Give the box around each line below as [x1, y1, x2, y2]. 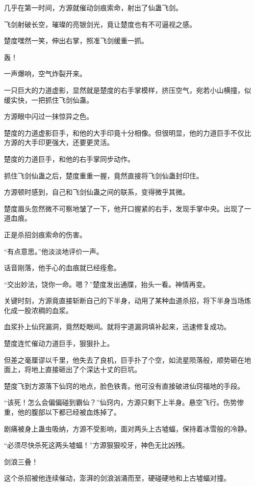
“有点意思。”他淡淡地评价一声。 [4, 246, 103, 256]
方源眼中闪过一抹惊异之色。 [4, 111, 93, 121]
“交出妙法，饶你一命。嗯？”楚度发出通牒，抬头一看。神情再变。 [4, 279, 210, 289]
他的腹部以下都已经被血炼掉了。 [17, 407, 121, 417]
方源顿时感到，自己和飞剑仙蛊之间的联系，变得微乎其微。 [4, 187, 189, 197]
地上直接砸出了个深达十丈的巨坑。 [31, 364, 141, 374]
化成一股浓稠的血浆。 [4, 305, 73, 315]
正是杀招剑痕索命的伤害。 [4, 229, 86, 239]
